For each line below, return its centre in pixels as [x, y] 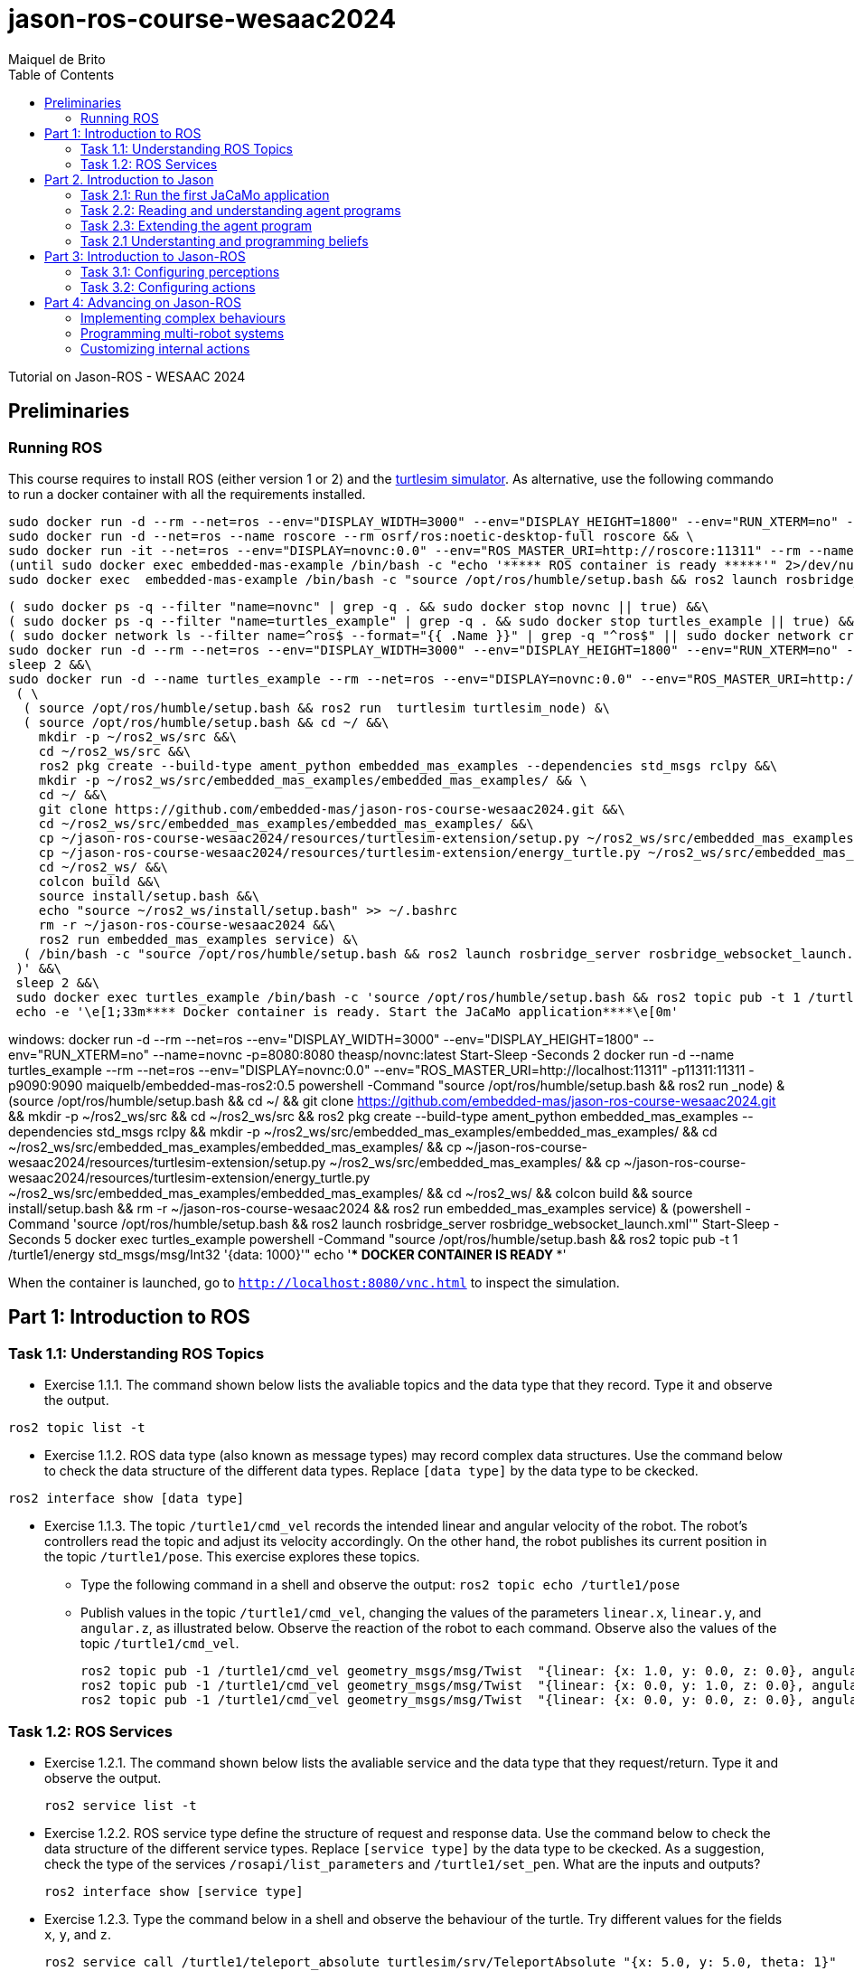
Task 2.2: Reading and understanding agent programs [241, 210]
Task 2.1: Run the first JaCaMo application [205, 194]
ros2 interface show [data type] [127, 1499]
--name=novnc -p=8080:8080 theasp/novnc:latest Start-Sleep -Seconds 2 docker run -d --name [443, 1054]
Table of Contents [61, 74]
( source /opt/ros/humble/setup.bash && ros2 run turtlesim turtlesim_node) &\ [316, 707]
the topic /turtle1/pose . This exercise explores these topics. [232, 1557]
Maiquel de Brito [57, 59]
